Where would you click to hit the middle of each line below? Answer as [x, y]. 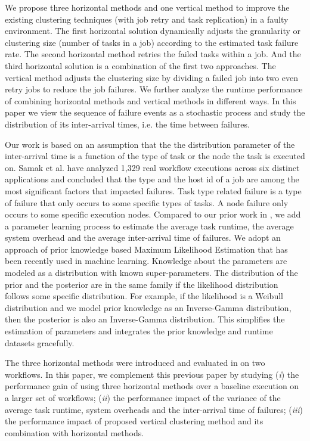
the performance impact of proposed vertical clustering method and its [134, 421]
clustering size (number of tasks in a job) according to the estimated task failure [152, 42]
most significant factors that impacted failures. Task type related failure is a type [153, 190]
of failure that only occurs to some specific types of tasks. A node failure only [147, 202]
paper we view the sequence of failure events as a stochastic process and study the [155, 112]
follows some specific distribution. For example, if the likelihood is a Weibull [144, 296]
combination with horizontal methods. [75, 432]
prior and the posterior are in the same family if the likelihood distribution [142, 284]
